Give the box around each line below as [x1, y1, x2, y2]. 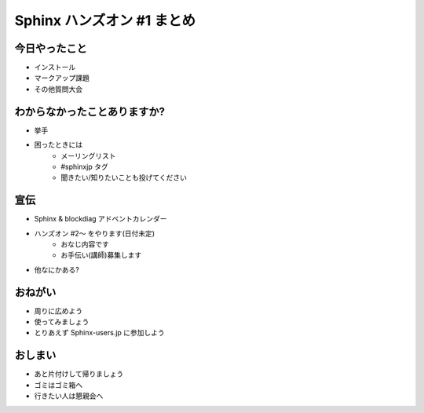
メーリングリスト [60, 151, 116, 160]
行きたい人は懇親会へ [34, 391, 104, 400]
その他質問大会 [34, 84, 82, 93]
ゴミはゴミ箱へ [34, 380, 82, 389]
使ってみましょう [34, 317, 90, 327]
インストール [34, 63, 76, 72]
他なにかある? [34, 265, 80, 274]
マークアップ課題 [34, 73, 90, 82]
